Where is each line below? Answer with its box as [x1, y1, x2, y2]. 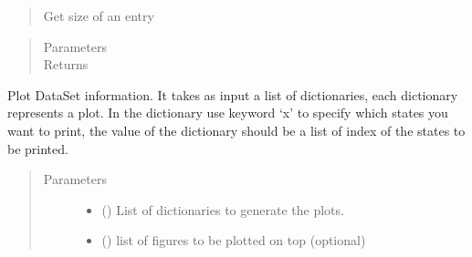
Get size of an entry [43, 6, 154, 25]
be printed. [7, 139, 68, 158]
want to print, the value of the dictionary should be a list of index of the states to [7, 120, 466, 139]
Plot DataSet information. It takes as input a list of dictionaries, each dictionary [7, 85, 458, 104]
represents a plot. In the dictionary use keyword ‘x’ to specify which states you [7, 103, 448, 122]
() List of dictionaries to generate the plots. [101, 200, 344, 219]
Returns [43, 55, 89, 74]
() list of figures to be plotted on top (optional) [101, 231, 366, 250]
